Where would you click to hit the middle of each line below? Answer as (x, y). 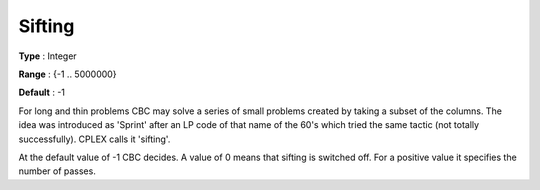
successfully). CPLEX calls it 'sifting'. (94, 139)
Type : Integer (47, 56)
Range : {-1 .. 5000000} (67, 74)
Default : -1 (41, 92)
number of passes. (57, 171)
